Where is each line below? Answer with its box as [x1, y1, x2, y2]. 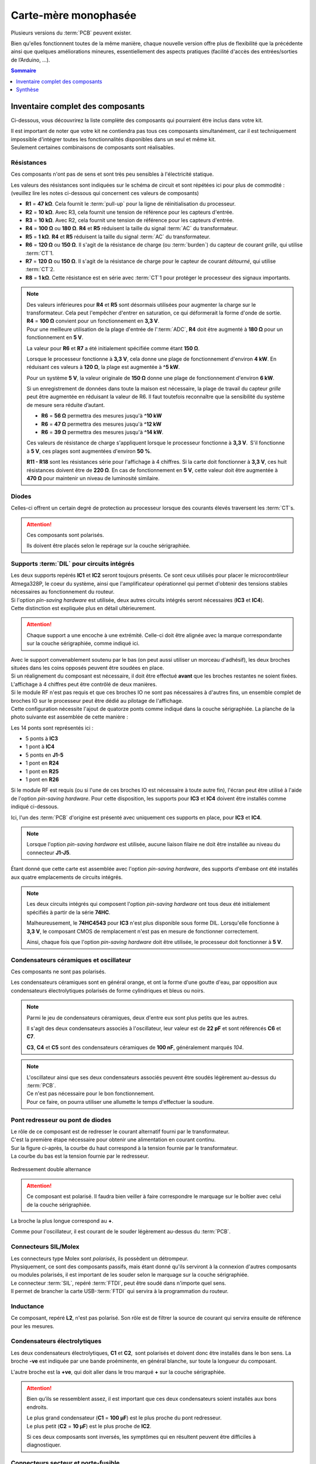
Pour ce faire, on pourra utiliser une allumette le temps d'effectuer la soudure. [26, 1098, 214, 1105]
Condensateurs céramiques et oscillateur [11, 956, 132, 964]
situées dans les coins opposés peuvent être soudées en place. [11, 664, 164, 671]
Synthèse [16, 85, 39, 93]
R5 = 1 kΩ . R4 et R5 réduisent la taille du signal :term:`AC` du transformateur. [25, 233, 211, 240]
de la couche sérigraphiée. [26, 1201, 91, 1208]
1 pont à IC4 [25, 743, 55, 750]
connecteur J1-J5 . [26, 849, 71, 856]
